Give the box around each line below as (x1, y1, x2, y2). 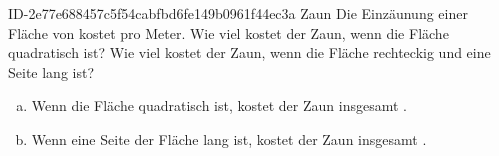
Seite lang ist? (8, 61, 95, 82)
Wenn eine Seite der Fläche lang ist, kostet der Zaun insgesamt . (31, 128, 427, 149)
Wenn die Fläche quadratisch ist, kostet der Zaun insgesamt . (31, 95, 407, 116)
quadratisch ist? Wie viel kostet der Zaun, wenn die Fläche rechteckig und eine (8, 42, 491, 63)
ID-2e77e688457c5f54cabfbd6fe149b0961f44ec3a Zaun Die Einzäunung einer (8, 3, 468, 23)
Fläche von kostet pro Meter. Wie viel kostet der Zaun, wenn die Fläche (8, 22, 449, 43)
